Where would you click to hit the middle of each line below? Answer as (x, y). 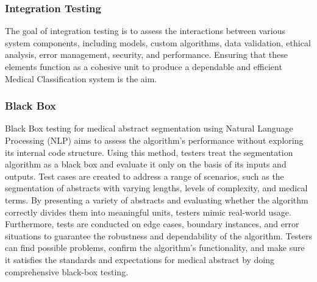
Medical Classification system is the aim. (81, 78)
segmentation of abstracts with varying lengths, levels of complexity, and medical (156, 188)
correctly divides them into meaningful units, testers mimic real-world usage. (148, 212)
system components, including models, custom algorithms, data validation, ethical (158, 42)
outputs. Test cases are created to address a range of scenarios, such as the (144, 176)
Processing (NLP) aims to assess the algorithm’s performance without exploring (154, 140)
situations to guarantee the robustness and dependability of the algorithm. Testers (158, 235)
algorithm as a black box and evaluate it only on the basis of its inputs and (146, 164)
